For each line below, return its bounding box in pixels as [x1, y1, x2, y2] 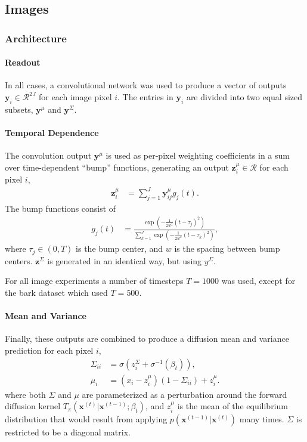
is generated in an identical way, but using [47, 254, 202, 267]
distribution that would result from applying [5, 413, 168, 425]
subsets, [5, 103, 33, 115]
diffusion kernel [5, 400, 61, 412]
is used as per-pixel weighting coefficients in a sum [106, 149, 290, 162]
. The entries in [117, 91, 173, 103]
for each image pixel [39, 91, 112, 103]
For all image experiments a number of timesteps [5, 274, 184, 287]
